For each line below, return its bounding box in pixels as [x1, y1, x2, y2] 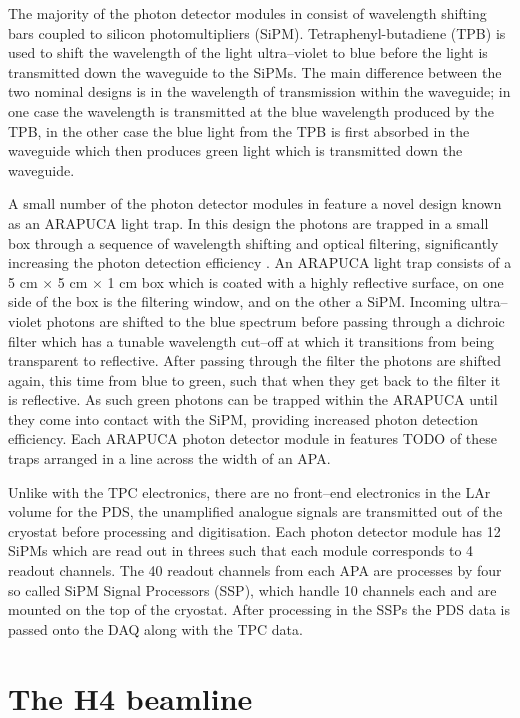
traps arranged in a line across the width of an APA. [8, 448, 331, 469]
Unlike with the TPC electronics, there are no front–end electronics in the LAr [8, 481, 491, 502]
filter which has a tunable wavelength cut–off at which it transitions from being [8, 330, 495, 351]
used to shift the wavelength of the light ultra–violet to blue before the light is [8, 42, 488, 63]
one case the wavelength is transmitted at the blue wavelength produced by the [8, 100, 494, 121]
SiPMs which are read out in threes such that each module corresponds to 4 [8, 540, 474, 561]
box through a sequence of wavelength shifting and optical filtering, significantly [8, 232, 499, 253]
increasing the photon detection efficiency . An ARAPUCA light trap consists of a [8, 252, 512, 273]
